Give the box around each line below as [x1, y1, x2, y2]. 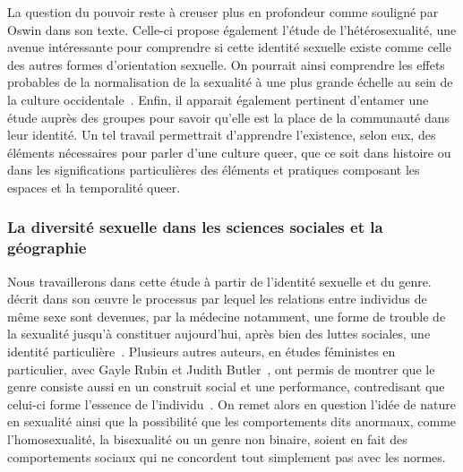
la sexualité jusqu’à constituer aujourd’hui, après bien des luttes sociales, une [7, 324, 431, 343]
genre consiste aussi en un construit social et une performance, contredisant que [7, 377, 445, 396]
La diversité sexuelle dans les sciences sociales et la [7, 216, 383, 238]
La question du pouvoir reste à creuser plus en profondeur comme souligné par [7, 3, 439, 21]
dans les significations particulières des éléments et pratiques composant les [7, 160, 420, 179]
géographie [7, 236, 87, 259]
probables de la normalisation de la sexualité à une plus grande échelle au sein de [7, 73, 453, 91]
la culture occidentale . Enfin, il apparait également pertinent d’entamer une [7, 90, 429, 108]
